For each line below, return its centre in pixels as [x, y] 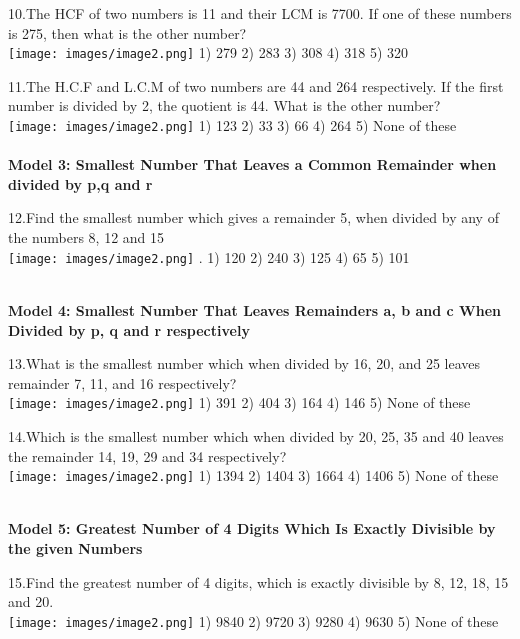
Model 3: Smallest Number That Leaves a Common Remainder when [252, 164]
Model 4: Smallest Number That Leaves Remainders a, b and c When [255, 309]
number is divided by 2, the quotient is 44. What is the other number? [224, 105]
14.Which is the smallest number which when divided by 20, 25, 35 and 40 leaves [256, 435]
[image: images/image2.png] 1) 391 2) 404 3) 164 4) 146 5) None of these [239, 402]
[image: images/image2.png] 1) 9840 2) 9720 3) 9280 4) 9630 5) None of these [253, 620]
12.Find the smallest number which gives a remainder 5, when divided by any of [253, 217]
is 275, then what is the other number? [127, 32]
